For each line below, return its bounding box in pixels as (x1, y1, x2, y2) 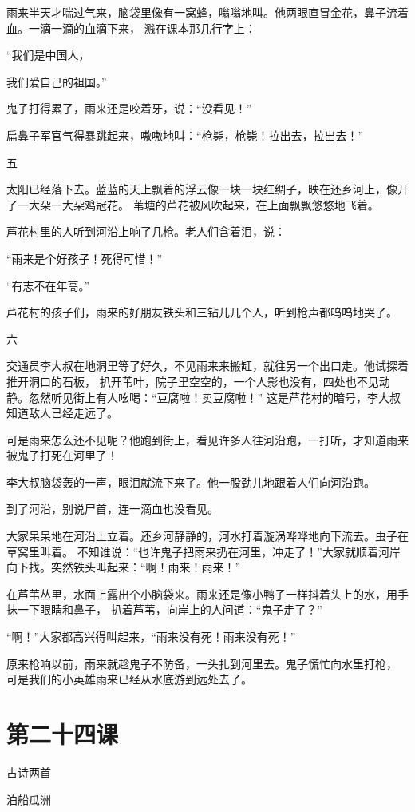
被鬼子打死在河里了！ (6, 447, 118, 464)
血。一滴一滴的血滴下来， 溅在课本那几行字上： (6, 19, 256, 36)
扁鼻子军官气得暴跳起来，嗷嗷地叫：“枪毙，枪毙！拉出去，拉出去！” (6, 126, 364, 143)
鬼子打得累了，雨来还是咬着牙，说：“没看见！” (6, 100, 252, 117)
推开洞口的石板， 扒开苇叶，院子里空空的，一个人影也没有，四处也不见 (6, 372, 379, 389)
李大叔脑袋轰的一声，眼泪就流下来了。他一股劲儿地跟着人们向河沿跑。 (6, 473, 375, 490)
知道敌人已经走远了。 (6, 404, 118, 421)
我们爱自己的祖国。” (6, 73, 107, 90)
